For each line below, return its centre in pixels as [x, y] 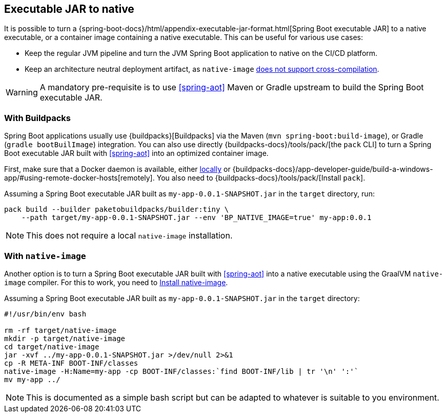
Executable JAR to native [69, 9]
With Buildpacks [37, 118]
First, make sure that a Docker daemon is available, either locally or [117, 169]
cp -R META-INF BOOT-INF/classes [71, 363]
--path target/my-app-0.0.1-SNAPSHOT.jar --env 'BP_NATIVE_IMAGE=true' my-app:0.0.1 [196, 218]
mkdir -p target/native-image [65, 338]
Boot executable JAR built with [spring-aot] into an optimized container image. [136, 153]
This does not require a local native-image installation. [129, 236]
